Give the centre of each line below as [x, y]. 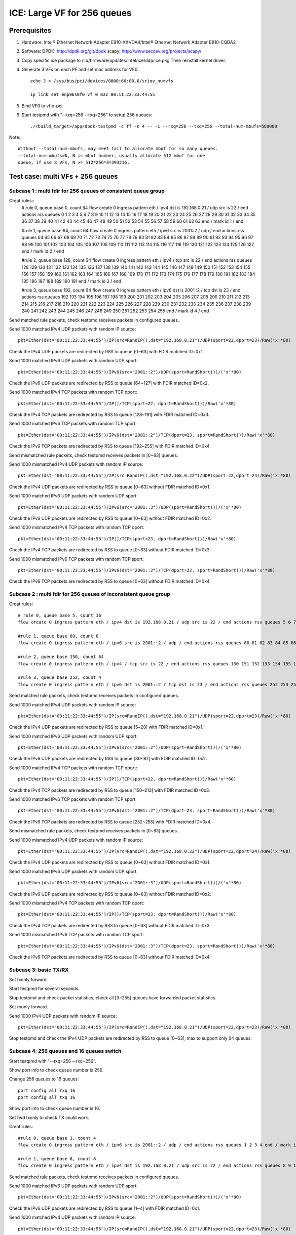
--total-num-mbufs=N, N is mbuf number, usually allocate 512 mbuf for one [111, 155]
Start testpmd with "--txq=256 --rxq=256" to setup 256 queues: [87, 115]
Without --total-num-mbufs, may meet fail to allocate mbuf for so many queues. [118, 149]
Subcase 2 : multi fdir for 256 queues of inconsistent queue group [90, 594]
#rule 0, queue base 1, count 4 [57, 1138]
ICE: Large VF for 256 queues [70, 13]
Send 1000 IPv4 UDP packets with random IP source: [63, 1016]
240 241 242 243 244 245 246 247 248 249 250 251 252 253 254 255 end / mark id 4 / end [115, 311]
